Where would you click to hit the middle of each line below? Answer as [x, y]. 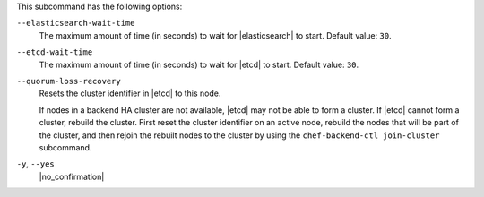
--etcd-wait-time [55, 52]
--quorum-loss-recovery [69, 81]
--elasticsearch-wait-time [76, 23]
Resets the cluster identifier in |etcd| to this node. [130, 93]
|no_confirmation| [72, 176]
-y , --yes [35, 164]
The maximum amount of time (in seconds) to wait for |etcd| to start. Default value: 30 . [199, 64]
